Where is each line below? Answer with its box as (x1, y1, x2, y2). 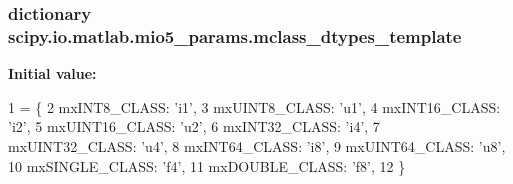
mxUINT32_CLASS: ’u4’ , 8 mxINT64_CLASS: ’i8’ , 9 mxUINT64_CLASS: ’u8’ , (8, 135, 506, 156)
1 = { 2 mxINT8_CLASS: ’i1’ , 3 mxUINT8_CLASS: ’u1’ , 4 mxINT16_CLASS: (8, 96, 501, 117)
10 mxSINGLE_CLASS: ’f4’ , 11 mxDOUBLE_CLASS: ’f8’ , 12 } (8, 155, 406, 176)
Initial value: (8, 63, 97, 84)
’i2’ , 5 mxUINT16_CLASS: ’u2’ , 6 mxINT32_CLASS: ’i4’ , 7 (8, 116, 380, 137)
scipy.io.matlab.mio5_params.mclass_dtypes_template (8, 23, 462, 48)
